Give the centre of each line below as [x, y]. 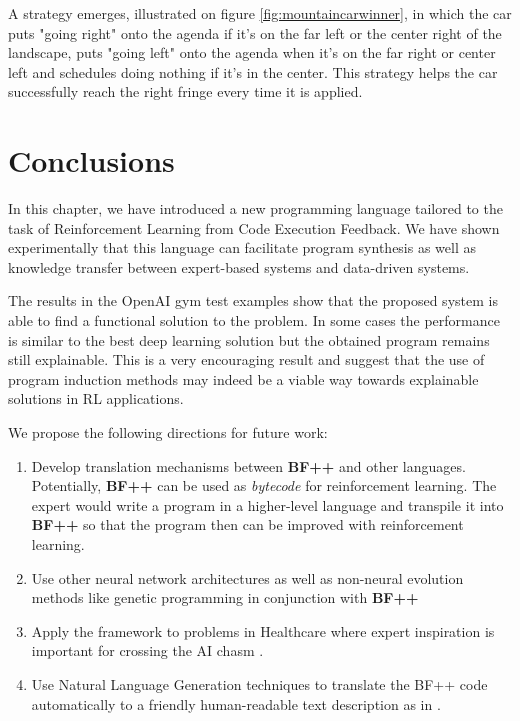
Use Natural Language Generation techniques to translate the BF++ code [259, 683]
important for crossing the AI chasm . [147, 650]
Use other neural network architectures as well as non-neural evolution [247, 577]
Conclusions [91, 160]
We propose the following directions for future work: [168, 432]
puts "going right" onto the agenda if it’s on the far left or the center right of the [255, 32]
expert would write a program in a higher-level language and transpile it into [267, 504]
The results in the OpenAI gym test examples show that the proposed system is [253, 300]
